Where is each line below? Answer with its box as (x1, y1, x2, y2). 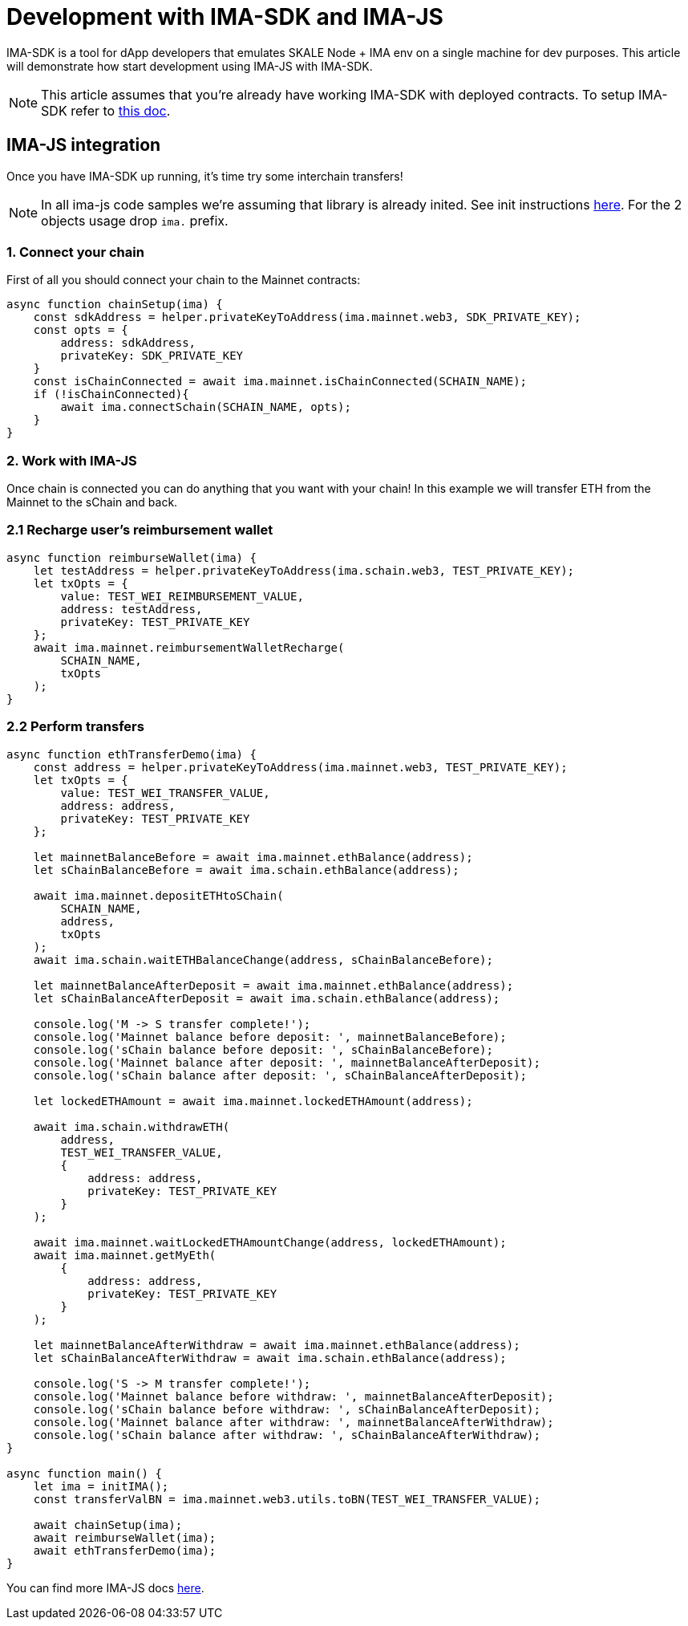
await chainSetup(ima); (33, 1518, 183, 1531)
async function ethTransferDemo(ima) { (6, 747, 257, 761)
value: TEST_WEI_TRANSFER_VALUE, (60, 786, 270, 799)
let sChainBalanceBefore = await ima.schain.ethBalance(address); (33, 863, 459, 876)
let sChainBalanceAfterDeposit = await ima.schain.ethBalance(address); (33, 991, 500, 1005)
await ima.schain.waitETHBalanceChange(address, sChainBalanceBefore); (33, 953, 493, 966)
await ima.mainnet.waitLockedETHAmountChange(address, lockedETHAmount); (33, 1235, 507, 1249)
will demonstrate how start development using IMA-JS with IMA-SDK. (6, 59, 373, 73)
